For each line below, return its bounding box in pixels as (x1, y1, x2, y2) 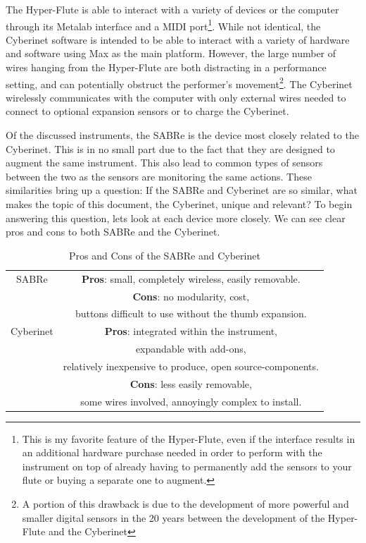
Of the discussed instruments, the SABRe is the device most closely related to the (6, 128, 359, 142)
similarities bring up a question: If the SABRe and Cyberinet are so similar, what (6, 183, 358, 197)
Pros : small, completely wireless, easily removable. (81, 271, 301, 286)
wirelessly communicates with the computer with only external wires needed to (6, 90, 346, 104)
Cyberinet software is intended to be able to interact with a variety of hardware (6, 32, 350, 47)
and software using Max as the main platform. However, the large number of (6, 46, 336, 61)
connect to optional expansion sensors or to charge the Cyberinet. (6, 104, 289, 118)
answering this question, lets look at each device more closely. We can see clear (6, 210, 346, 225)
